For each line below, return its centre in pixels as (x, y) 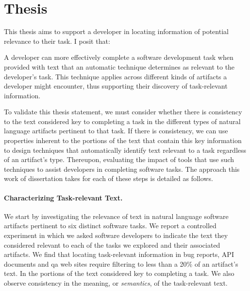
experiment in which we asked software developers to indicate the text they (116, 235)
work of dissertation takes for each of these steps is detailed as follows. (108, 178)
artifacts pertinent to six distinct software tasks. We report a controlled (110, 226)
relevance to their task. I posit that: (57, 41)
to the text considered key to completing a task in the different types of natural (122, 121)
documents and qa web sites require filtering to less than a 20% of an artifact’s (121, 264)
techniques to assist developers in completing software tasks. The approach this (122, 169)
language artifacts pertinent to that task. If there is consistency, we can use (116, 131)
